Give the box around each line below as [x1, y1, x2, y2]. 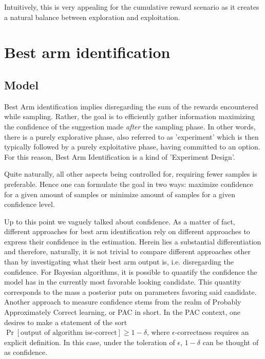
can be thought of [202, 336, 259, 347]
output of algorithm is [21, 329, 90, 337]
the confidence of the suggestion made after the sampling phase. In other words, [4, 121, 256, 131]
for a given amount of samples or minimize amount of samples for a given [4, 188, 235, 199]
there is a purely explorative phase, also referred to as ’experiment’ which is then [4, 131, 259, 142]
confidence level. [4, 199, 55, 210]
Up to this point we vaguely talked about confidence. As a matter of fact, [4, 216, 235, 226]
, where [146, 327, 170, 337]
